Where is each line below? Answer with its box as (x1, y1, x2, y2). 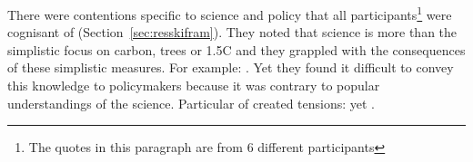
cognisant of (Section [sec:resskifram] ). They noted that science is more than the (7, 23, 458, 42)
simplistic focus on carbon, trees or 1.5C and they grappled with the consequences (7, 40, 466, 59)
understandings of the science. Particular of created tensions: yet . (7, 93, 376, 112)
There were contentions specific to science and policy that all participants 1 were (7, 3, 452, 24)
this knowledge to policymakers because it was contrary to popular (7, 76, 380, 95)
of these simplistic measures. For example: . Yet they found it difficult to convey (7, 58, 454, 77)
